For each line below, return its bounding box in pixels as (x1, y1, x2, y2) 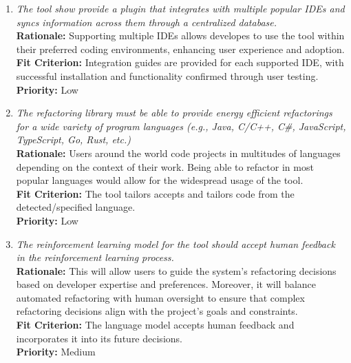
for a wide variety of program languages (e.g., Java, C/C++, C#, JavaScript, (16, 118, 346, 133)
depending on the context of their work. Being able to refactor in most (16, 159, 314, 174)
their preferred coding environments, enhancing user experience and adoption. (16, 41, 345, 56)
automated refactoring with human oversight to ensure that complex (16, 290, 305, 304)
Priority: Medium (16, 344, 96, 359)
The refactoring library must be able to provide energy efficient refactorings (16, 105, 332, 120)
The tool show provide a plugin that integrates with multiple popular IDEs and (16, 1, 345, 15)
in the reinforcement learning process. (16, 250, 174, 265)
